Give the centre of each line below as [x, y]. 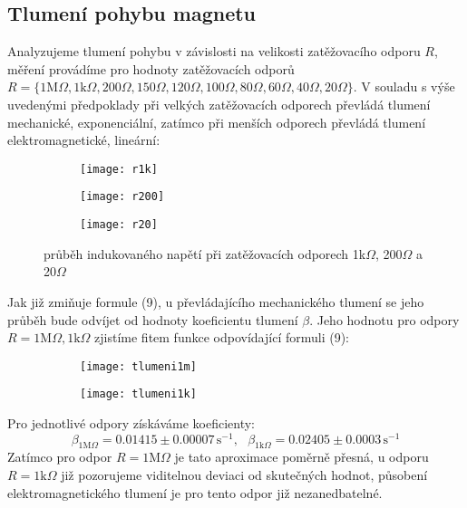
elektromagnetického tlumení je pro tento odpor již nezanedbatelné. [195, 492]
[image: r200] [122, 197]
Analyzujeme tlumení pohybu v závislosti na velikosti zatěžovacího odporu [214, 51]
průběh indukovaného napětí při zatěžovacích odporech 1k [205, 253]
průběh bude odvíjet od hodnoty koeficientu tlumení [153, 319]
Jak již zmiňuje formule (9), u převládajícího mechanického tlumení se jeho [216, 301]
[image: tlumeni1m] [138, 366]
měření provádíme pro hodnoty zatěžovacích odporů [151, 68]
